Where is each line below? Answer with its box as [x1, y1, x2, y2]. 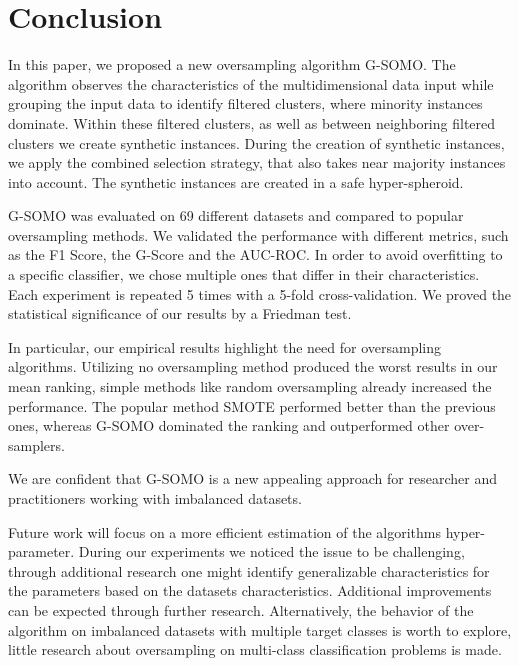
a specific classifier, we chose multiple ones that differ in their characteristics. [8, 264, 480, 285]
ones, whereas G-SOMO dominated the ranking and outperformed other [8, 415, 450, 436]
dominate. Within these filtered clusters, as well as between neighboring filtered [8, 112, 496, 133]
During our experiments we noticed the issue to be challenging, [78, 541, 465, 562]
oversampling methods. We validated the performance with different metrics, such [8, 224, 509, 245]
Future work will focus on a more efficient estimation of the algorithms [8, 521, 442, 542]
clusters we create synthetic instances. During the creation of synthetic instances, [8, 132, 505, 153]
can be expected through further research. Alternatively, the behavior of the [8, 599, 474, 620]
